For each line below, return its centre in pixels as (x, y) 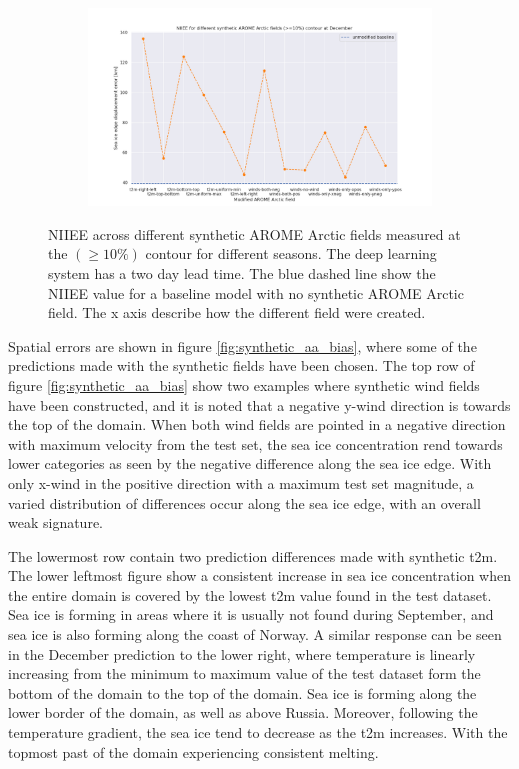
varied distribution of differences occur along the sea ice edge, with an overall (244, 502)
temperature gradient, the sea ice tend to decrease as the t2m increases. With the (258, 732)
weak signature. (56, 522)
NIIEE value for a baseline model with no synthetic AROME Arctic (256, 292)
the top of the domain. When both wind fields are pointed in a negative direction (257, 424)
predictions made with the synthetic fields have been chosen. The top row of (241, 365)
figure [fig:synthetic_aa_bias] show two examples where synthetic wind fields (244, 384)
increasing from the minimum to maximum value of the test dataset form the (244, 673)
